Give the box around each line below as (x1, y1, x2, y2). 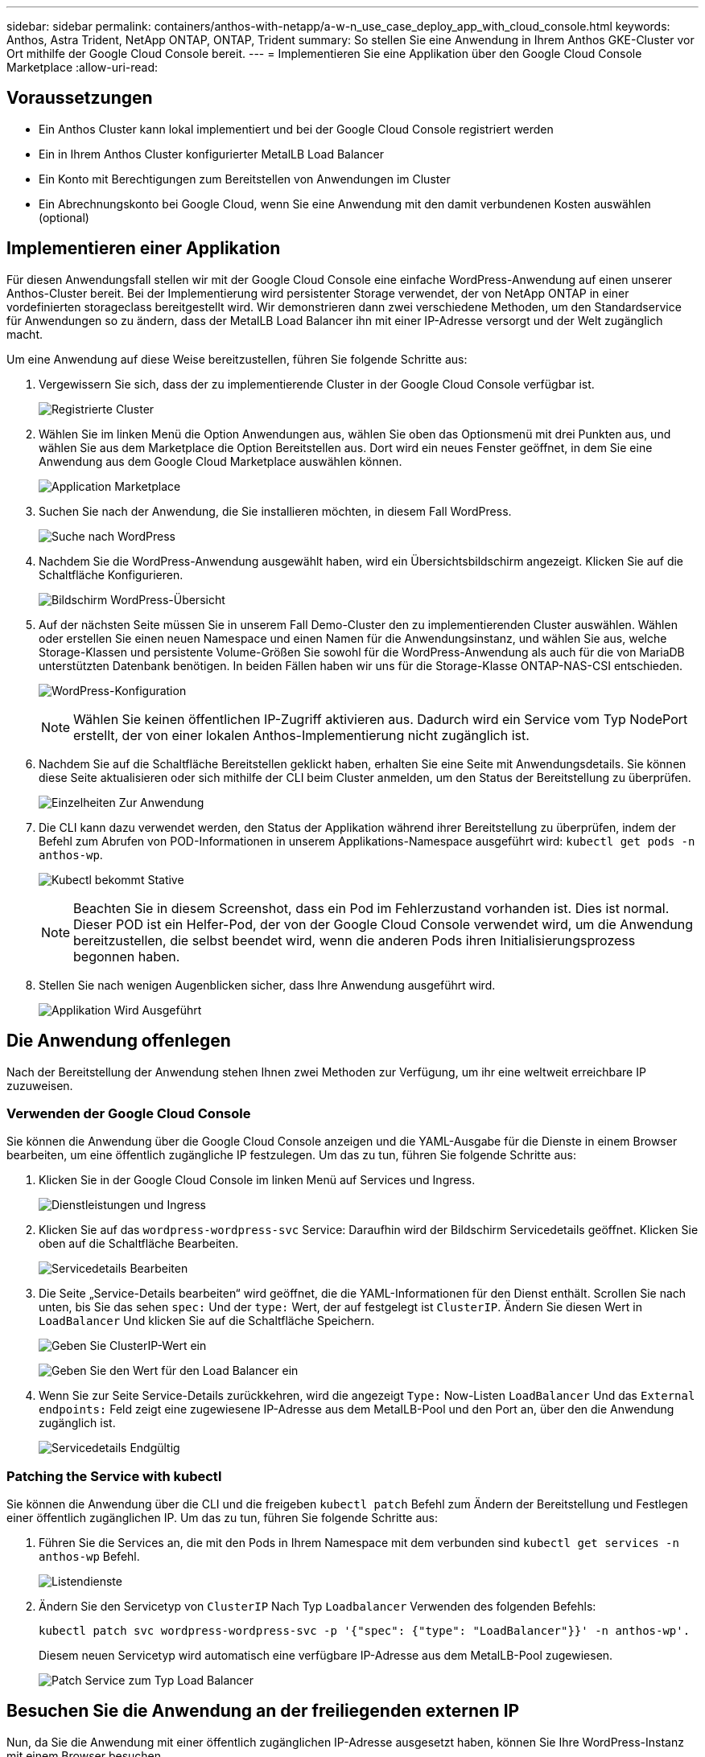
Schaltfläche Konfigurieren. (39, 567, 183, 582)
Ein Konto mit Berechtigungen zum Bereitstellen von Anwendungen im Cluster (39, 171, 451, 186)
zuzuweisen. (6, 1078, 73, 1092)
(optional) (39, 210, 89, 224)
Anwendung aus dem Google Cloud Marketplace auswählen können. (39, 454, 402, 468)
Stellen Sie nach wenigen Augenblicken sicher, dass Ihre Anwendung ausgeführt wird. (39, 977, 496, 992)
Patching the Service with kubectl (6, 1467, 222, 1484)
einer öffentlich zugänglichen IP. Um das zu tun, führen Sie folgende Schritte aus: (6, 1511, 438, 1525)
